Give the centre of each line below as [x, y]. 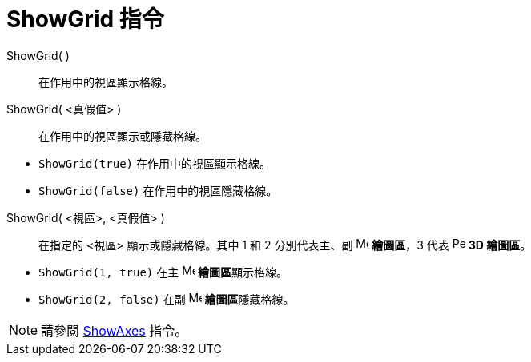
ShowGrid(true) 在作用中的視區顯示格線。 [155, 163]
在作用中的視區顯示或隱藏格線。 [123, 136]
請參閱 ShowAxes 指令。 [115, 330]
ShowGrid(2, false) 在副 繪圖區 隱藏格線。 [167, 299]
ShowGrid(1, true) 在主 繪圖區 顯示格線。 [163, 272]
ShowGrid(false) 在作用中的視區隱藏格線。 [158, 190]
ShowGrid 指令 [85, 19]
